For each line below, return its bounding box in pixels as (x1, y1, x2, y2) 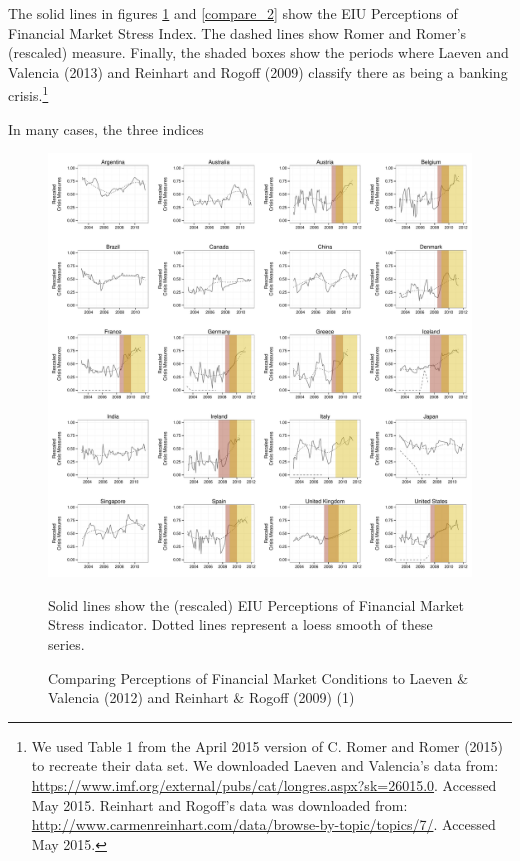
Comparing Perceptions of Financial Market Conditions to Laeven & (48, 667, 469, 688)
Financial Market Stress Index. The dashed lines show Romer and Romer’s (8, 22, 467, 43)
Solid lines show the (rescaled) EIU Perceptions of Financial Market (48, 594, 464, 615)
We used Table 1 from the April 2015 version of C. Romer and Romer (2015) (31, 735, 504, 756)
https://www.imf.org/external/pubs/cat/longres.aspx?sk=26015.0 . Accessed (31, 774, 497, 795)
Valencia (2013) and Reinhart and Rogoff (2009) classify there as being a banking (8, 61, 508, 82)
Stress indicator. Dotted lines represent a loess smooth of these (48, 614, 433, 635)
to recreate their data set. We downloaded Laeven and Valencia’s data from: (31, 755, 499, 776)
